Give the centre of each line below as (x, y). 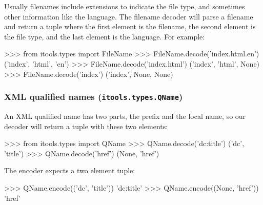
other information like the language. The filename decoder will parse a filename (129, 16)
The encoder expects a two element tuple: (70, 170)
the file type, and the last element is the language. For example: (105, 36)
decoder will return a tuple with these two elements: (86, 126)
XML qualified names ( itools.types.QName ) (94, 97)
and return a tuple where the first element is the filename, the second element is (130, 26)
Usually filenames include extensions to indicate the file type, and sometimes (125, 6)
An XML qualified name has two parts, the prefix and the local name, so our (125, 116)
